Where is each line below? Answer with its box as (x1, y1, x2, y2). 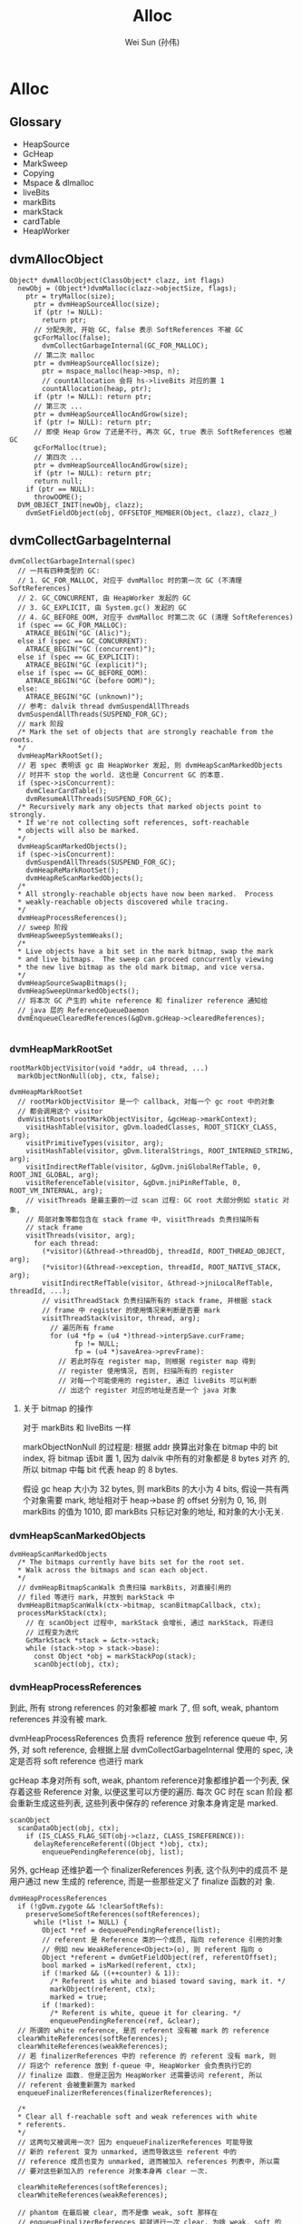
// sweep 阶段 (17, 923, 68, 933)
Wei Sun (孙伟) (124, 36, 180, 47)
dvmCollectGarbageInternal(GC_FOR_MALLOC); (42, 341, 209, 350)
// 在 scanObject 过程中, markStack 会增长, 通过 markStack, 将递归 (25, 1618, 274, 1627)
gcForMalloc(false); (33, 333, 112, 342)
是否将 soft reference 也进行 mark (16, 1756, 143, 1767)
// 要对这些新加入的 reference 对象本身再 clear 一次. (17, 2167, 209, 2176)
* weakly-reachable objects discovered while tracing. (17, 897, 229, 907)
